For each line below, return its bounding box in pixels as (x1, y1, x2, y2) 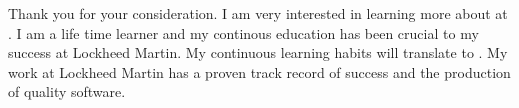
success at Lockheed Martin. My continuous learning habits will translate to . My (8, 42, 508, 63)
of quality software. (8, 81, 126, 102)
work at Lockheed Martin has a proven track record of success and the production (8, 61, 511, 82)
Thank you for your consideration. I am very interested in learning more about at (8, 3, 508, 23)
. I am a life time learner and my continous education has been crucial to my (8, 22, 479, 43)
